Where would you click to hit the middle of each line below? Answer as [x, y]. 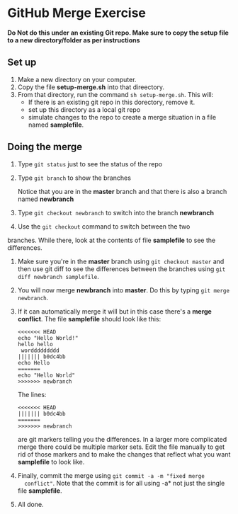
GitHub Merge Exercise [77, 13]
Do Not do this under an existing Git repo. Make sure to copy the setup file [118, 33]
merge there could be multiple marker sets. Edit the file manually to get [121, 447]
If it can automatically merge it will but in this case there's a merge [115, 311]
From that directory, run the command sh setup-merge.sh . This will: [115, 94]
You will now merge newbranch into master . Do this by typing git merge [124, 290]
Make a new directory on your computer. [77, 79]
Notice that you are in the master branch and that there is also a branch [122, 191]
